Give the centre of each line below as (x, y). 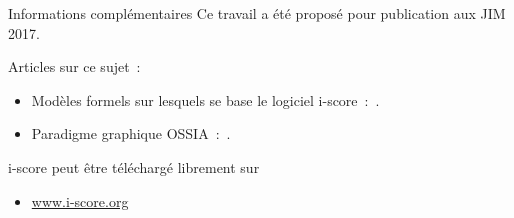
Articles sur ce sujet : (74, 66)
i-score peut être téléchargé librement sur (134, 166)
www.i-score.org (80, 200)
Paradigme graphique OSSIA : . (131, 133)
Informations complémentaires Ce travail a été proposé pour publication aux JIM (257, 13)
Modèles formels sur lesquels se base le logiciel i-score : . (205, 99)
